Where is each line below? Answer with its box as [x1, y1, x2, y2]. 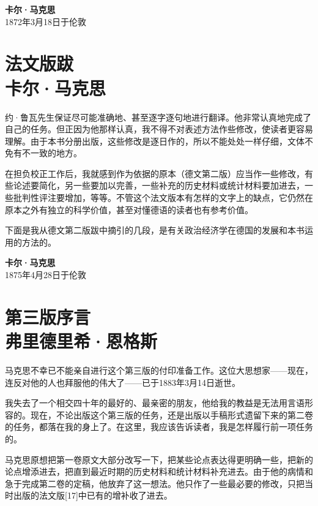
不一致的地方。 [21, 146, 82, 159]
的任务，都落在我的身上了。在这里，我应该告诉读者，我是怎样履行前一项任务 [5, 420, 313, 433]
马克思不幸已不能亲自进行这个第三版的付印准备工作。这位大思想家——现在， [5, 363, 313, 376]
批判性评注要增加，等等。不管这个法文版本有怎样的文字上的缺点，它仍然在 [13, 191, 313, 204]
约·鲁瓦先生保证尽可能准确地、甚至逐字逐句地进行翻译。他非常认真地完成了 [5, 110, 311, 123]
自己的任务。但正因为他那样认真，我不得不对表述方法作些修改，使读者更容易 [5, 123, 313, 135]
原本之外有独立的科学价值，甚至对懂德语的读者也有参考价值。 [5, 203, 253, 216]
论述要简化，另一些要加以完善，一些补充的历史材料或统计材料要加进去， [13, 179, 305, 192]
